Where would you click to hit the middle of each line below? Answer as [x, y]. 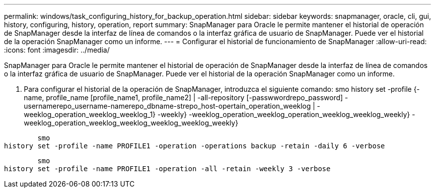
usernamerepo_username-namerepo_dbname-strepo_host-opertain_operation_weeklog [167, 106]
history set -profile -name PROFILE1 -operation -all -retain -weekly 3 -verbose [167, 169]
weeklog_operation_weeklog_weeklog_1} [90, 114]
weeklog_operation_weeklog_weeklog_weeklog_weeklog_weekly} [131, 123]
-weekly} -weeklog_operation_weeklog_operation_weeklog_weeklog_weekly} [284, 114]
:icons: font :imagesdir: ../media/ [57, 50]
